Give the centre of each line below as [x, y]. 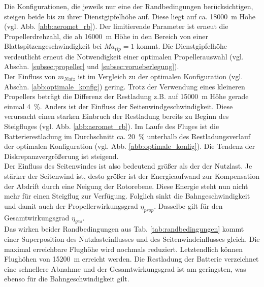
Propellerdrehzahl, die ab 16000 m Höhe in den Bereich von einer [106, 36]
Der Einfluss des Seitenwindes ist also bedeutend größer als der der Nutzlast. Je [128, 166]
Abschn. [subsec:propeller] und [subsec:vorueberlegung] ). [92, 66]
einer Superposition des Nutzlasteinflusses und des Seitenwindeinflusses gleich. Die [132, 238]
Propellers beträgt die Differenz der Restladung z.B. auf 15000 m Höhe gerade [126, 96]
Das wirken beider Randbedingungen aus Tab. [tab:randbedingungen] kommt [124, 229]
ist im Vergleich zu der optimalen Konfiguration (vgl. [160, 76]
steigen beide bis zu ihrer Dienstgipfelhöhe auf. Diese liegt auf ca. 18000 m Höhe [130, 16]
